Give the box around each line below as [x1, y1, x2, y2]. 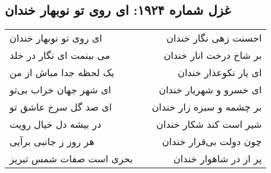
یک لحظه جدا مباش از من [10, 65, 114, 80]
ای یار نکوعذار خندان [177, 65, 262, 80]
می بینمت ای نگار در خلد [10, 48, 110, 62]
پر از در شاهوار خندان [173, 152, 262, 166]
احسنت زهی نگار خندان [166, 31, 262, 45]
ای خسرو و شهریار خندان [158, 83, 262, 97]
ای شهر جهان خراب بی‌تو [10, 83, 111, 97]
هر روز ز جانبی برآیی [10, 134, 95, 149]
